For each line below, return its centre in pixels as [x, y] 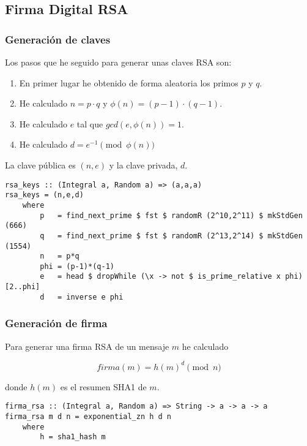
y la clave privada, [143, 164]
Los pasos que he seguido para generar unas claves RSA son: [118, 62]
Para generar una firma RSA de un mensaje [87, 346]
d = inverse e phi [82, 297]
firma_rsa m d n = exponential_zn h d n [88, 417]
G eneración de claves [58, 39]
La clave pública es [40, 164]
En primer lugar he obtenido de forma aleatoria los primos [129, 82]
